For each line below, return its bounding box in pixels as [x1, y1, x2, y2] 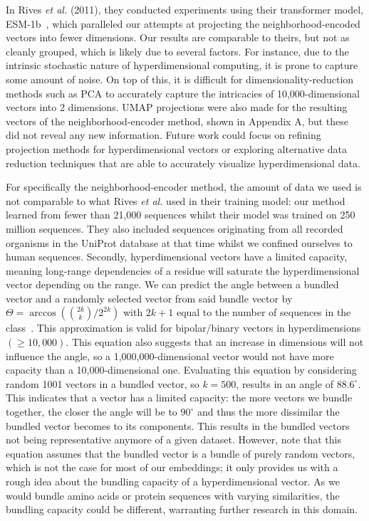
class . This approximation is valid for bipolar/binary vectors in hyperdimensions [6, 320, 361, 335]
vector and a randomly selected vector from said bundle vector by [6, 290, 293, 305]
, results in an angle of [236, 376, 334, 391]
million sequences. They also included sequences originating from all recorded [6, 221, 343, 236]
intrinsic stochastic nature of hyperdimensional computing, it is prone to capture [6, 58, 358, 73]
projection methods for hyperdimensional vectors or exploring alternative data [6, 141, 347, 156]
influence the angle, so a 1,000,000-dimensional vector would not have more [6, 348, 334, 363]
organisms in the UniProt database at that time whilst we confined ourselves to [6, 235, 353, 250]
